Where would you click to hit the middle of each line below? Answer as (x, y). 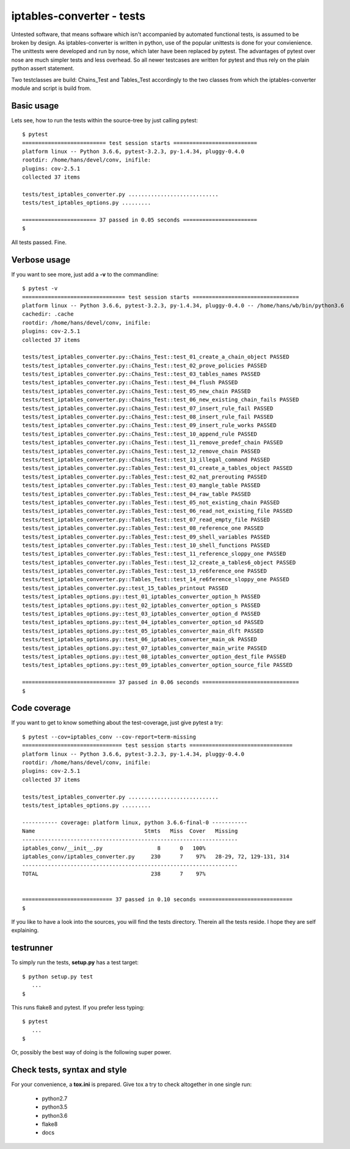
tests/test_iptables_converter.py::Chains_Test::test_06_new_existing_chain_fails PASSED (161, 400)
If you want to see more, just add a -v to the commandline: (85, 274)
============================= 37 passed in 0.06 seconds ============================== (161, 682)
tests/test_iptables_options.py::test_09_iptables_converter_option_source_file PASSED (158, 665)
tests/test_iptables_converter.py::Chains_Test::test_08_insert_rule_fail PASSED (148, 417)
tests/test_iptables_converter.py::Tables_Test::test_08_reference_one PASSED (143, 528)
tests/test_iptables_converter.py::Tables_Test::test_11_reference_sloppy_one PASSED (154, 554)
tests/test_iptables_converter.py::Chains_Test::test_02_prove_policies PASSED (144, 365)
